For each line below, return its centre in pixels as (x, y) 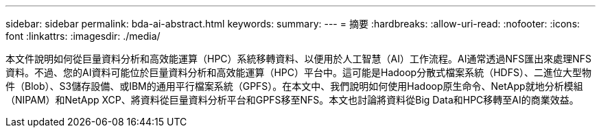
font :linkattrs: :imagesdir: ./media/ (83, 36)
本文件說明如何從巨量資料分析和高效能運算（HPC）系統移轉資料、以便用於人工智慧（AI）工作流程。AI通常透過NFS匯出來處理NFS (298, 59)
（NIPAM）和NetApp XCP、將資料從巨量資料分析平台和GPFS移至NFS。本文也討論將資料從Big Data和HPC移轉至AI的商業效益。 (292, 100)
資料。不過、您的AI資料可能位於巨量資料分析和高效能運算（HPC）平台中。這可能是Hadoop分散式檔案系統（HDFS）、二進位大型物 (298, 72)
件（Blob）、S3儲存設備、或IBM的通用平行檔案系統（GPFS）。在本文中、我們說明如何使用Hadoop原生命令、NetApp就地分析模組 (294, 86)
